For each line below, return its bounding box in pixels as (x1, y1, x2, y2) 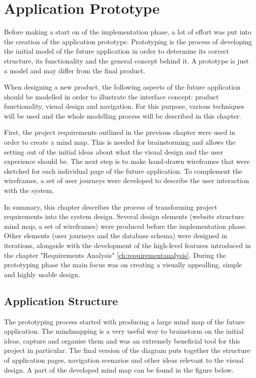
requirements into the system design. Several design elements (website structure (4, 211, 244, 221)
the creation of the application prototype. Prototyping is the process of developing (4, 36, 252, 46)
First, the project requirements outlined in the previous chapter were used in (4, 127, 235, 137)
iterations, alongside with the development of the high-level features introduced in (4, 240, 251, 250)
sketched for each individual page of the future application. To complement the (4, 165, 242, 176)
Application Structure (4, 293, 118, 308)
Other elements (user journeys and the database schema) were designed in (4, 230, 227, 241)
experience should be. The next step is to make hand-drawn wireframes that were (4, 156, 250, 166)
